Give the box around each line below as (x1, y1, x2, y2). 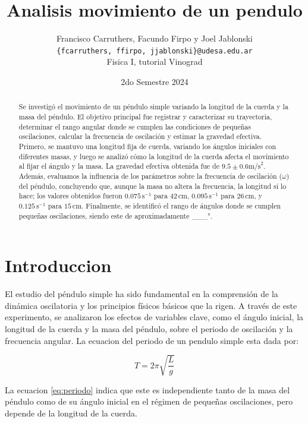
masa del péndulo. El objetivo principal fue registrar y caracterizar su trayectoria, (18, 112, 272, 122)
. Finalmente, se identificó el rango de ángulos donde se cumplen (81, 200, 281, 210)
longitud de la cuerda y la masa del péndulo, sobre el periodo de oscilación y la (5, 322, 293, 334)
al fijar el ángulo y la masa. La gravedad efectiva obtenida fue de (18, 161, 219, 171)
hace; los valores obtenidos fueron (18, 191, 122, 201)
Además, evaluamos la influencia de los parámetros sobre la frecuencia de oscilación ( (18, 171, 282, 181)
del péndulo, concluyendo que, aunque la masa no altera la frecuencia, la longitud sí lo (18, 181, 287, 191)
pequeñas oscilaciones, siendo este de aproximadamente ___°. (18, 210, 212, 220)
